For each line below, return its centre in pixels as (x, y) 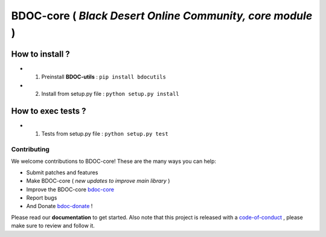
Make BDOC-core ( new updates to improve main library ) (98, 181)
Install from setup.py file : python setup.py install (110, 94)
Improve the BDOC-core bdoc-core (70, 189)
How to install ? (41, 54)
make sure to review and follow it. (53, 226)
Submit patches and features (62, 172)
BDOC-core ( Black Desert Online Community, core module (162, 16)
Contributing (30, 150)
